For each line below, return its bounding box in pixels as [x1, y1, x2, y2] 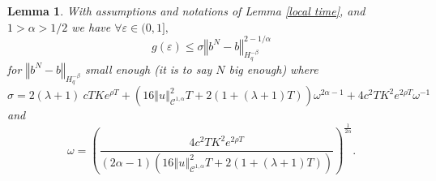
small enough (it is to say [84, 60, 212, 77]
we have [71, 18, 111, 35]
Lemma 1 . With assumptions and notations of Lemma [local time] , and [7, 2, 365, 19]
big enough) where [229, 60, 318, 77]
